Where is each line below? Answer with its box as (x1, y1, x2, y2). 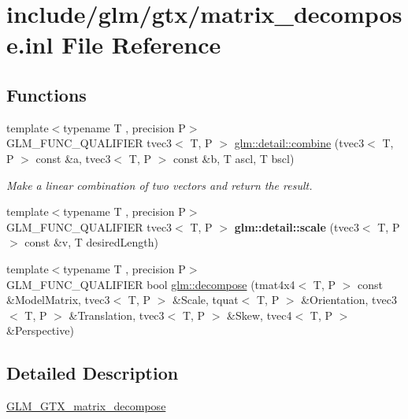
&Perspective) (6, 322, 74, 339)
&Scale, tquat (172, 291, 239, 308)
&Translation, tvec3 (69, 306, 165, 323)
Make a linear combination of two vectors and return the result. (6, 176, 313, 193)
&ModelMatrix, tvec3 (6, 291, 110, 308)
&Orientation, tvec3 (301, 291, 397, 308)
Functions (6, 82, 87, 106)
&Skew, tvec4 (227, 306, 292, 323)
